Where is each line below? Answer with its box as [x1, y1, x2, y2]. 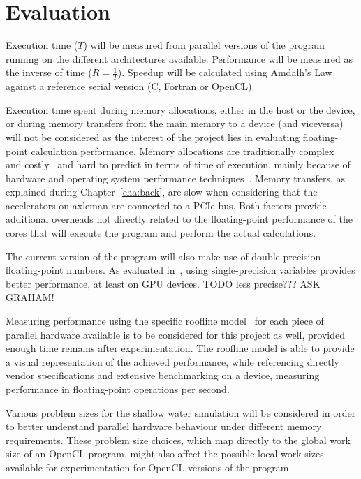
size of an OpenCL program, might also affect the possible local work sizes [6, 446, 324, 461]
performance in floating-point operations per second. [6, 382, 230, 397]
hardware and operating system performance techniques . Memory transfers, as [6, 170, 346, 185]
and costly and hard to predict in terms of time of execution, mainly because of [6, 157, 351, 172]
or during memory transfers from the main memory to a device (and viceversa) [6, 116, 344, 131]
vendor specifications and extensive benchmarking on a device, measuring [6, 368, 320, 383]
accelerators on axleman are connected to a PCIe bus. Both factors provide [6, 198, 327, 212]
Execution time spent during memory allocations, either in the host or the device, [6, 102, 355, 117]
